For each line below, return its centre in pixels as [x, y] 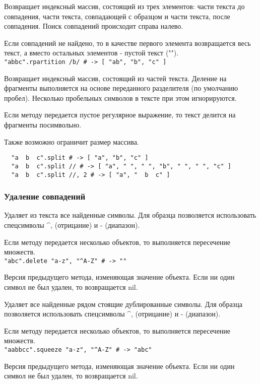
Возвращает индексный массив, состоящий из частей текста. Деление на [115, 78]
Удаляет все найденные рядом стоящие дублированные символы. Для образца [123, 304]
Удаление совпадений [45, 196]
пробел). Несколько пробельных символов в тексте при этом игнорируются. [120, 98]
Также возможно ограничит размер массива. [72, 141]
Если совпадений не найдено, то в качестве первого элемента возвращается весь [127, 43]
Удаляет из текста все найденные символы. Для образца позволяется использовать [130, 215]
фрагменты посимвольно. [43, 124]
